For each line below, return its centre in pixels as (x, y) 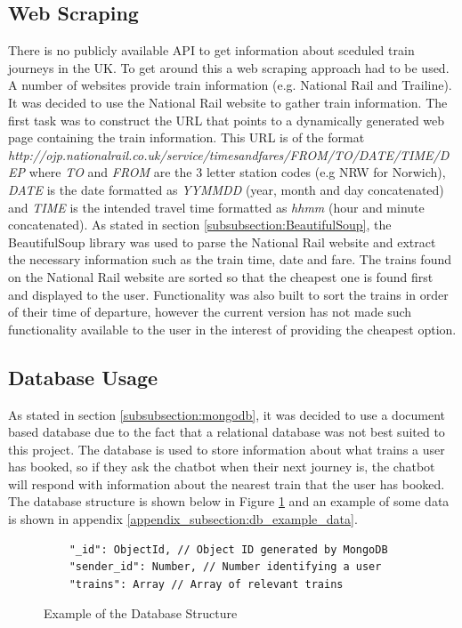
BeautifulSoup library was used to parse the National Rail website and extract (222, 242)
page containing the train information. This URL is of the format (186, 137)
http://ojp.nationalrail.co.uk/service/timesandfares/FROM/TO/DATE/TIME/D (229, 154)
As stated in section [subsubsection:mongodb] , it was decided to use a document (227, 414)
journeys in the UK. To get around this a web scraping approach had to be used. (229, 67)
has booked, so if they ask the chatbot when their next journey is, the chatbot (222, 467)
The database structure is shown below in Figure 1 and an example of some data (229, 501)
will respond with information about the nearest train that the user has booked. (227, 483)
